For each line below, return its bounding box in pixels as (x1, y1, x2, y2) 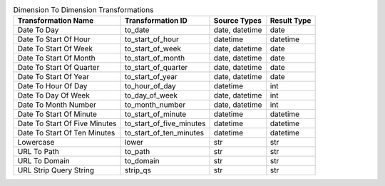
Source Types (213, 16, 262, 26)
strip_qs (124, 165, 152, 175)
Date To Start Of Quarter (17, 63, 100, 73)
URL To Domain (17, 156, 71, 166)
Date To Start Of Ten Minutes (17, 128, 115, 138)
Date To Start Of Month (17, 53, 96, 63)
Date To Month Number (17, 100, 96, 110)
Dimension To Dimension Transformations (13, 5, 154, 15)
